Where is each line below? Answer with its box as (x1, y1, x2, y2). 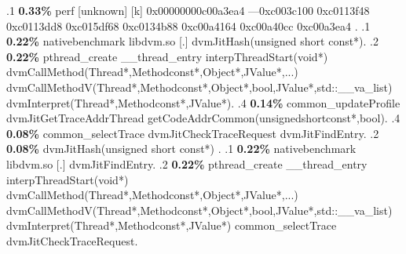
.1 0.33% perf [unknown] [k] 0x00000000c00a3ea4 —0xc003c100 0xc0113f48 (6, 2, 370, 18)
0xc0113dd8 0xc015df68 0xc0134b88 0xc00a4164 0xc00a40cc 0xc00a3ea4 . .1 (6, 17, 371, 34)
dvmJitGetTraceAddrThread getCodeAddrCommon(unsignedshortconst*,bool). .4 (6, 110, 401, 126)
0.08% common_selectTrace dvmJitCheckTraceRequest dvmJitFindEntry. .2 (6, 125, 379, 141)
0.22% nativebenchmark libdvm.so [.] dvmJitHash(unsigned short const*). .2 (6, 33, 379, 49)
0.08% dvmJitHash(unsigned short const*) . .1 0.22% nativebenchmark (6, 140, 357, 157)
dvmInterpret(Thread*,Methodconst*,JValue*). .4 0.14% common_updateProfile (6, 94, 401, 111)
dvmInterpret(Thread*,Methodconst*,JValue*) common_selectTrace (6, 217, 337, 234)
